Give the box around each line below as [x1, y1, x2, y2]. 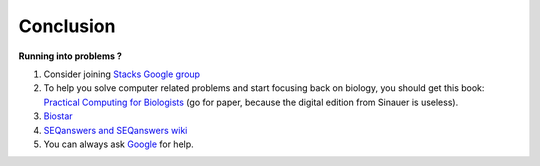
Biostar [43, 110, 74, 122]
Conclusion [18, 15, 116, 37]
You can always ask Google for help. [43, 138, 194, 150]
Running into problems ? [18, 50, 122, 62]
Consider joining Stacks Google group [43, 68, 200, 80]
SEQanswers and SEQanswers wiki [43, 124, 188, 136]
